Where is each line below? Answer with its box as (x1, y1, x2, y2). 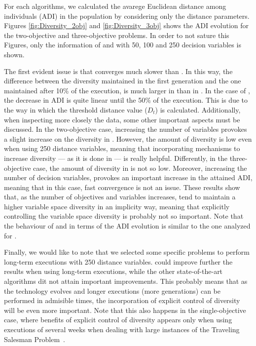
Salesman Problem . (4, 334, 65, 344)
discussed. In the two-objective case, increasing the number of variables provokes (4, 124, 247, 134)
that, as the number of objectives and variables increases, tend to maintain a (4, 192, 236, 202)
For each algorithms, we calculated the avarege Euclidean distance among (4, 1, 226, 11)
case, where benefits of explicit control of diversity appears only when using (4, 314, 232, 325)
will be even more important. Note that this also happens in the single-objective (4, 305, 246, 315)
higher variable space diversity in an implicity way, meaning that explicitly (4, 201, 230, 211)
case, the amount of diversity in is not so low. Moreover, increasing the (33, 162, 247, 173)
